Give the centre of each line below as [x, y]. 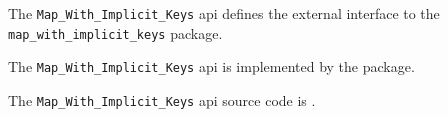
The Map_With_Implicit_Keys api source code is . [162, 99]
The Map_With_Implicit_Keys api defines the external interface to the [224, 13]
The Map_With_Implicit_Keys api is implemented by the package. [211, 66]
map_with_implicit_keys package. [115, 32]
